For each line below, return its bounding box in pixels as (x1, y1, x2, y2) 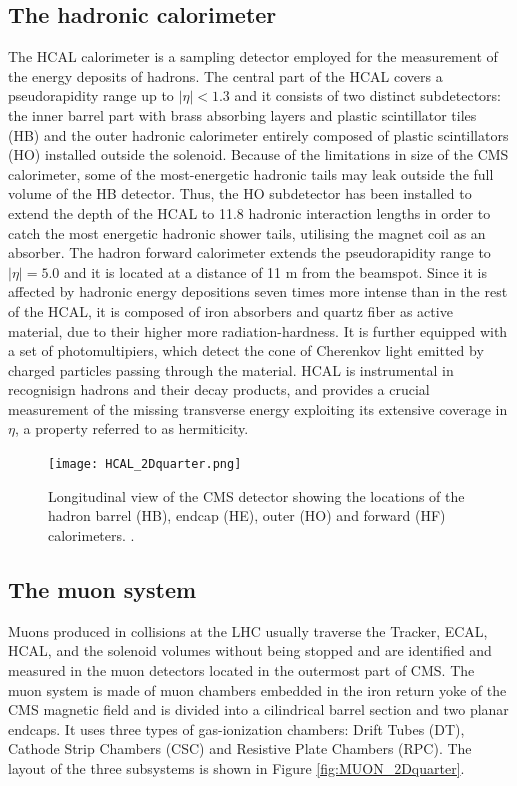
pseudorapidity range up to (8, 85, 174, 106)
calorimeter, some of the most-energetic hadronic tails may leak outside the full (8, 163, 494, 184)
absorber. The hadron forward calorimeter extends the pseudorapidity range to (8, 242, 491, 263)
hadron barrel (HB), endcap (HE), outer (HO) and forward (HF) (48, 505, 446, 526)
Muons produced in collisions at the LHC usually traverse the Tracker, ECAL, (8, 620, 488, 641)
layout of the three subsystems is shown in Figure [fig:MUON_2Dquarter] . (8, 757, 465, 778)
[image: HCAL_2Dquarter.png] (48, 457, 242, 472)
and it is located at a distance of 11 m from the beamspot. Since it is (63, 261, 488, 282)
